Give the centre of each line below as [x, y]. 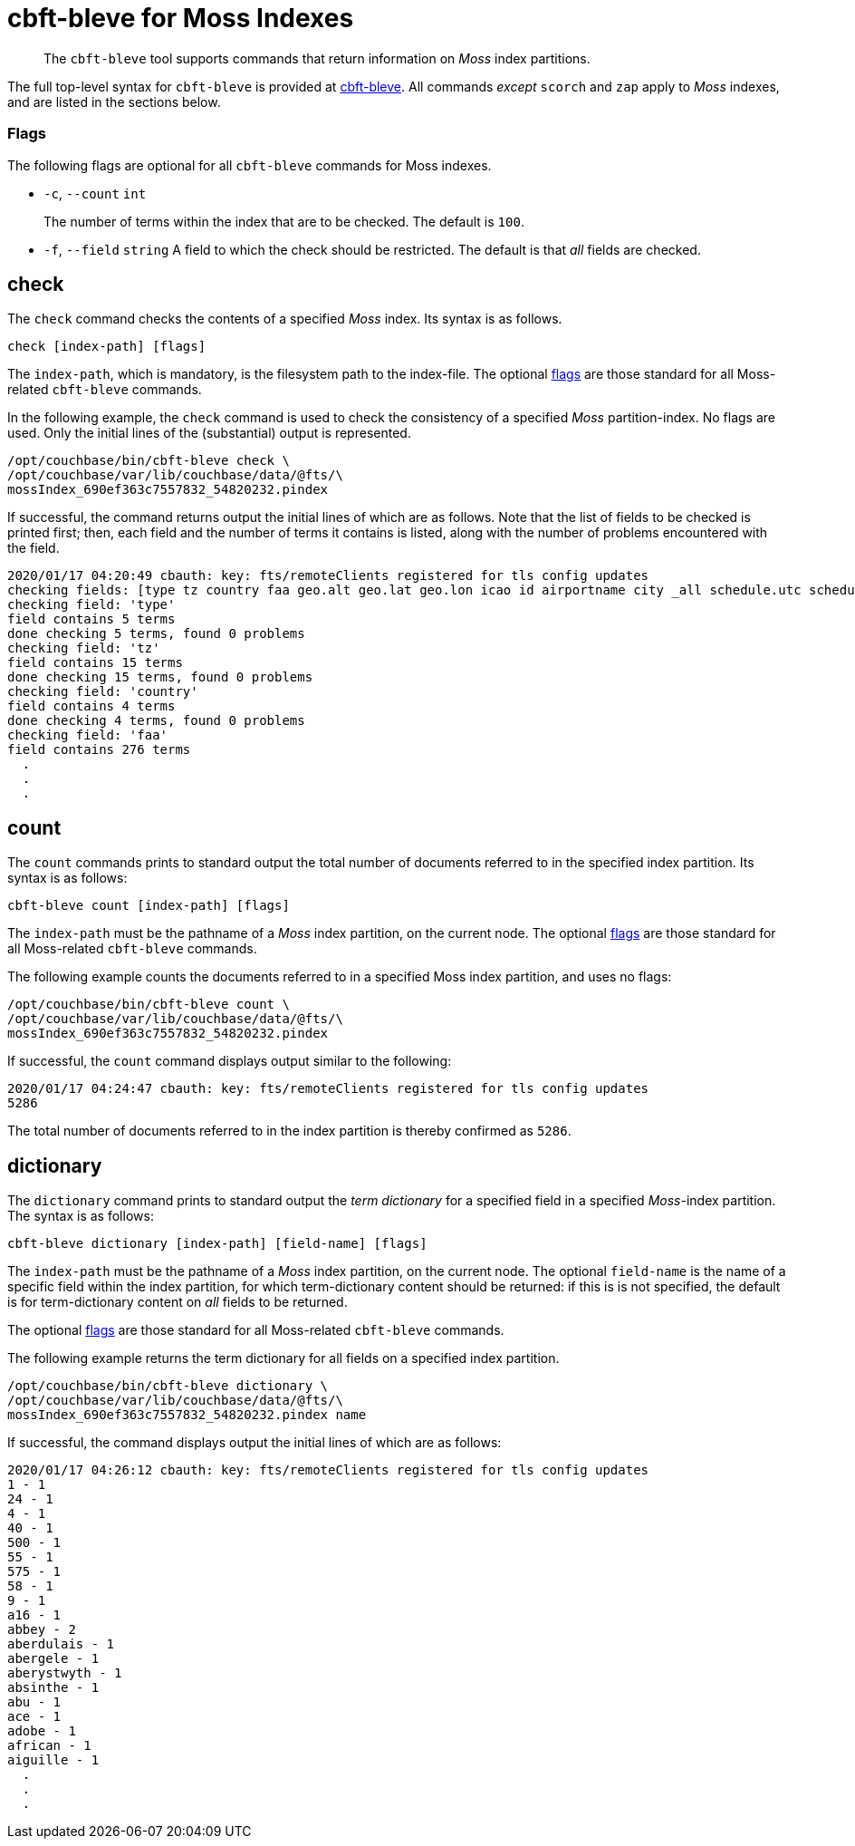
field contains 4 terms [91, 706]
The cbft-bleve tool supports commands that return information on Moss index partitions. [317, 58]
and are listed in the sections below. [114, 101]
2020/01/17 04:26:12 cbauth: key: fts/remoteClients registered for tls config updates [328, 1470]
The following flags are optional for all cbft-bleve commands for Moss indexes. [250, 165]
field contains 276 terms [99, 750]
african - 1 [49, 1746]
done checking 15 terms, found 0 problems [160, 677]
